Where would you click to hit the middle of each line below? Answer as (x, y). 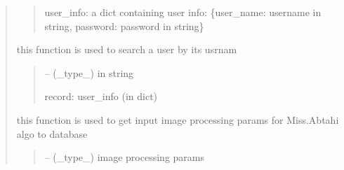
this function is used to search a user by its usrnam (127, 49)
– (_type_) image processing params (124, 157)
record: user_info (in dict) (101, 96)
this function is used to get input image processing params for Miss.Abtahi (178, 119)
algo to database (52, 133)
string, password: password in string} (124, 26)
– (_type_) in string (89, 72)
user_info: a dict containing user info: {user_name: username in (183, 12)
